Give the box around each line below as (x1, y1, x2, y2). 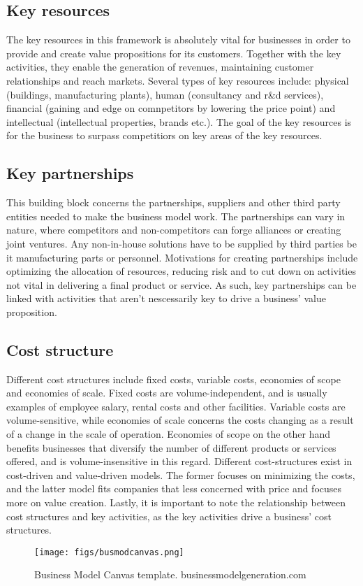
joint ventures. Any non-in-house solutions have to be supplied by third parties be (6, 236, 357, 250)
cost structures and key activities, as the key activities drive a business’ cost (6, 508, 332, 523)
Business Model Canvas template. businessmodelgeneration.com (34, 567, 306, 582)
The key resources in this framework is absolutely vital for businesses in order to (6, 32, 350, 47)
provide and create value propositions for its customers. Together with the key (6, 45, 341, 60)
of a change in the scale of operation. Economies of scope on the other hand (6, 427, 331, 441)
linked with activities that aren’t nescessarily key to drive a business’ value (6, 291, 326, 306)
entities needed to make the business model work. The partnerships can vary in (6, 208, 346, 223)
